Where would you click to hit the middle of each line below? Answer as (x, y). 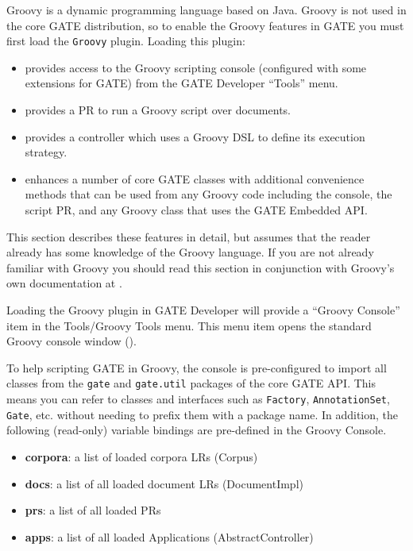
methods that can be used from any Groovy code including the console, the (208, 194)
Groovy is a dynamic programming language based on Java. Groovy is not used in (206, 10)
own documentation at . (64, 283)
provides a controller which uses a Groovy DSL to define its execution (195, 136)
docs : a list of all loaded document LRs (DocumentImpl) (164, 483)
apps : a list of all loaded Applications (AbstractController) (169, 536)
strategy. (46, 152)
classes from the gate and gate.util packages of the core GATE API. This (191, 383)
